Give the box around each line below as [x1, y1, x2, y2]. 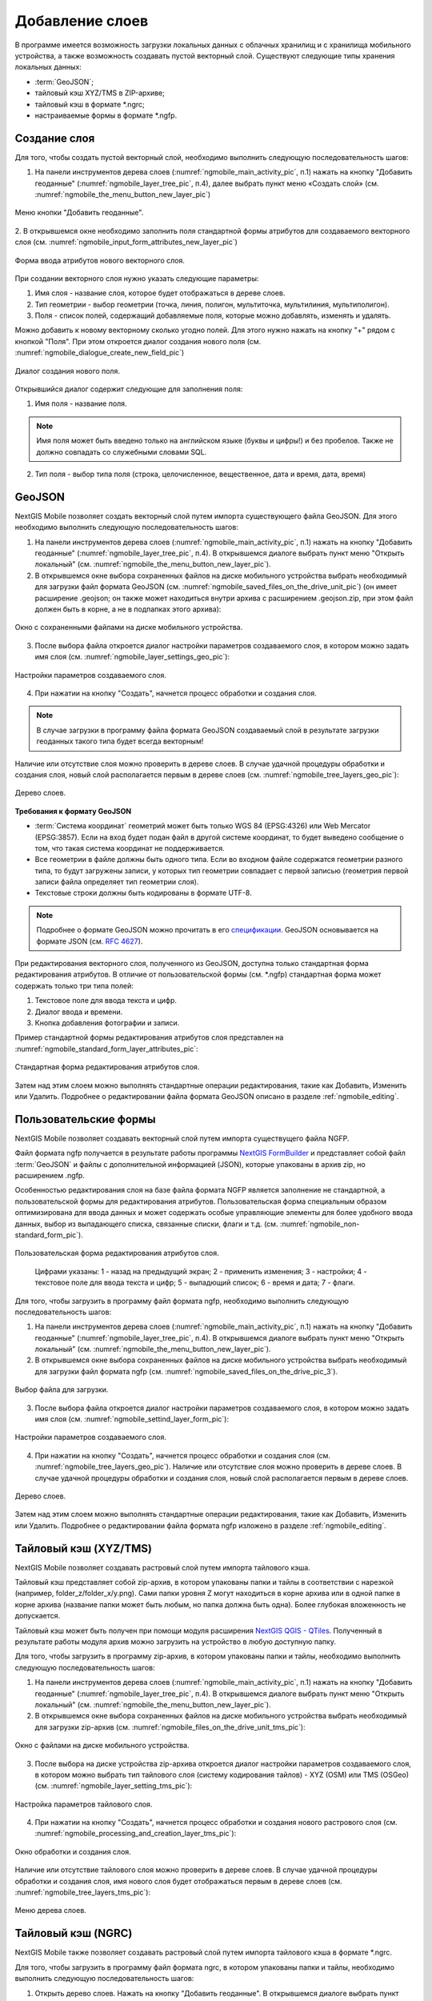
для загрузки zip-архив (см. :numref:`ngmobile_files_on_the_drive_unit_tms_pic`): [34, 1722, 306, 1732]
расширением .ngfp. [14, 1171, 86, 1180]
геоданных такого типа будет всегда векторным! [36, 736, 204, 746]
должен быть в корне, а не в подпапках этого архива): [34, 604, 222, 614]
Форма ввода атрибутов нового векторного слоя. [14, 255, 186, 265]
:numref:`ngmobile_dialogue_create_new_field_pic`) [14, 348, 185, 358]
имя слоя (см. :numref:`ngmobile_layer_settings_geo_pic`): [34, 652, 230, 662]
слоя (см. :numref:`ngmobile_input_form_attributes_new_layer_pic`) [14, 237, 238, 247]
